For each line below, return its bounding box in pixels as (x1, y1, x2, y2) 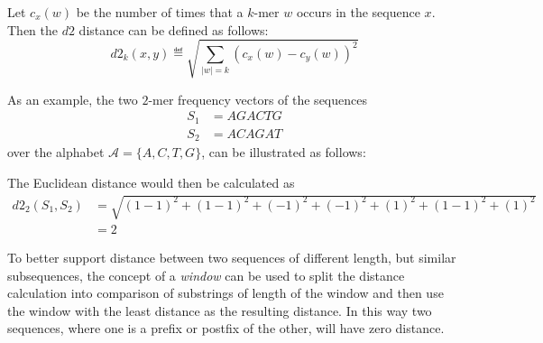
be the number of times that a (76, 3, 244, 21)
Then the (7, 20, 58, 39)
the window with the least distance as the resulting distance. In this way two (7, 301, 432, 320)
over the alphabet (7, 143, 105, 162)
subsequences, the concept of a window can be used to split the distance (7, 265, 405, 284)
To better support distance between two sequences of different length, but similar (7, 248, 456, 267)
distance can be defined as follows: (78, 20, 269, 39)
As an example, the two (7, 89, 138, 108)
